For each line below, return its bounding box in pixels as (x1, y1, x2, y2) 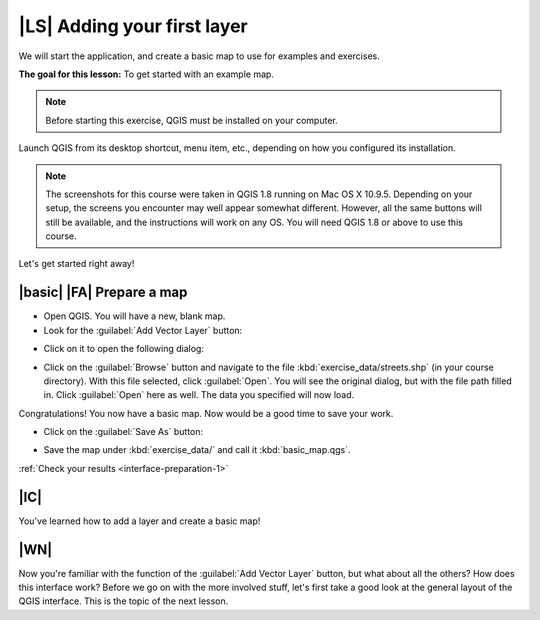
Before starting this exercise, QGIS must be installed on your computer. (45, 114, 339, 126)
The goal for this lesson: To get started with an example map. (18, 68, 275, 80)
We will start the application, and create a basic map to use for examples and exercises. (18, 50, 380, 62)
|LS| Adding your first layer (18, 15, 249, 37)
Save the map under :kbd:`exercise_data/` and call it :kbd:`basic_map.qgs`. (43, 444, 351, 456)
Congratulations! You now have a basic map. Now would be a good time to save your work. (18, 407, 394, 419)
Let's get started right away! (18, 258, 135, 270)
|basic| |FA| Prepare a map (18, 284, 188, 301)
